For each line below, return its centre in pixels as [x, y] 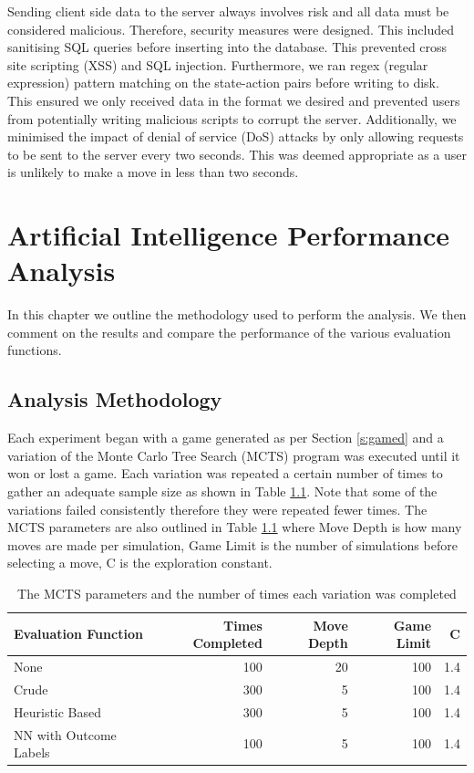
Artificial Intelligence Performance [229, 235]
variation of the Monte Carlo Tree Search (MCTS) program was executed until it [234, 455]
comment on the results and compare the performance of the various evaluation [229, 332]
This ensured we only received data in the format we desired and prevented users [234, 100]
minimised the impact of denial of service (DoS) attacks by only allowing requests [236, 136]
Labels [32, 752]
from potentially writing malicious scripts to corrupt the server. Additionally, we [232, 118]
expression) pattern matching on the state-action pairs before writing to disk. [223, 83]
